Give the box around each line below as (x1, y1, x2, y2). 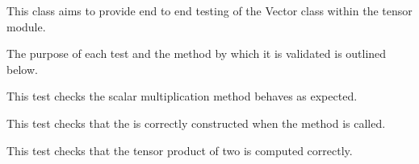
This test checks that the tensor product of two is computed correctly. (6, 141, 353, 158)
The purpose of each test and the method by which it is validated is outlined (6, 45, 387, 62)
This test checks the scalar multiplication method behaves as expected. (6, 88, 358, 105)
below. (6, 60, 38, 77)
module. (6, 18, 46, 35)
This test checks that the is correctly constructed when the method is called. (6, 114, 386, 131)
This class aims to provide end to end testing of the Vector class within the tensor (6, 2, 413, 18)
